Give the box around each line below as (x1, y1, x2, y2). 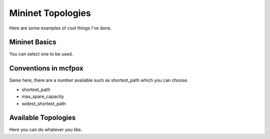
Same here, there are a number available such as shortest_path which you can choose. (9, 77, 188, 83)
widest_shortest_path (21, 100, 66, 106)
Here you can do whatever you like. (9, 126, 82, 132)
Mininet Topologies (9, 7, 91, 18)
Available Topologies (9, 113, 76, 122)
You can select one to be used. (9, 51, 73, 57)
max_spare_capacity (21, 93, 64, 99)
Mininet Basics (9, 38, 56, 46)
